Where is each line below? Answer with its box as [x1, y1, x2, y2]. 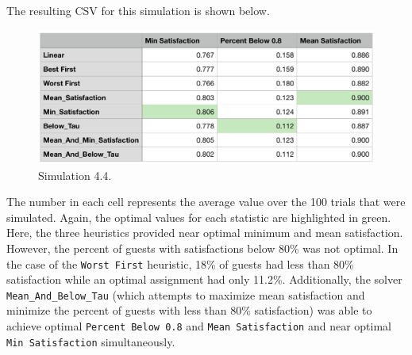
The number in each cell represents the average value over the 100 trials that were [6, 193, 406, 210]
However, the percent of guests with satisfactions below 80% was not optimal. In [6, 239, 399, 256]
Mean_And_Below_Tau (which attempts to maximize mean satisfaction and [6, 286, 365, 303]
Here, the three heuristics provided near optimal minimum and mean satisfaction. [6, 224, 403, 241]
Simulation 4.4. [38, 166, 112, 183]
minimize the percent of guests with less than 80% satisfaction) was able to [6, 302, 372, 319]
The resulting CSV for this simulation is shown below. [6, 2, 270, 18]
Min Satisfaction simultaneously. [6, 333, 175, 349]
